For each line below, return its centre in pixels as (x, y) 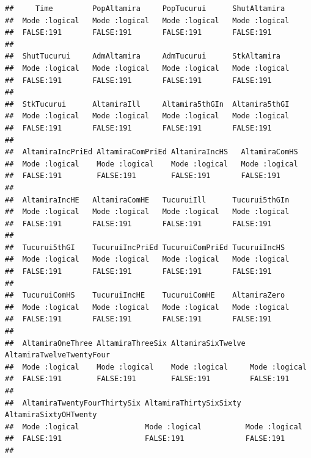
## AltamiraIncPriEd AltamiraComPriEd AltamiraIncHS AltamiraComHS (152, 152)
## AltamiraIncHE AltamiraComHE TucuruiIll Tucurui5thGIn (147, 200)
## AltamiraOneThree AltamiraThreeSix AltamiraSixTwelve (125, 343)
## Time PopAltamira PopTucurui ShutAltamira (145, 9)
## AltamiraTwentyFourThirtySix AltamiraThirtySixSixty (123, 403)
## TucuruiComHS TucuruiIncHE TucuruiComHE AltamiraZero (145, 295)
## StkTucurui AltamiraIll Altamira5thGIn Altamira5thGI (147, 104)
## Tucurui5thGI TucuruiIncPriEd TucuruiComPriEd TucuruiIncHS (145, 247)
